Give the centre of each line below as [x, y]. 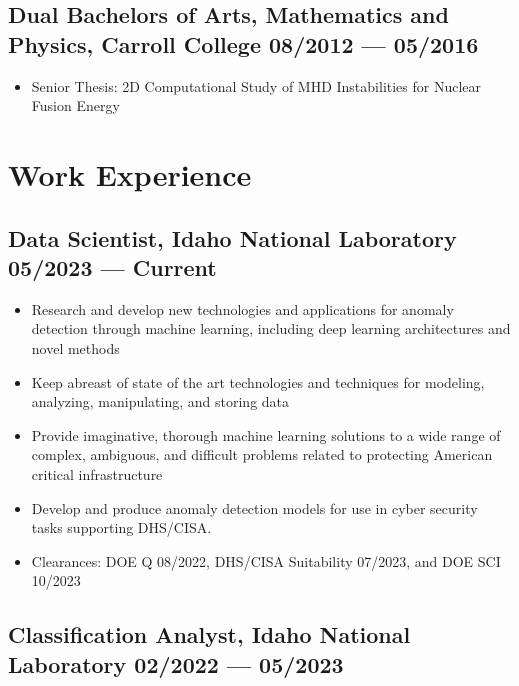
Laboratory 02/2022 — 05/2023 [176, 663]
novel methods [75, 347]
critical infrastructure [97, 473]
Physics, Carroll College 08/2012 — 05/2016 [243, 43]
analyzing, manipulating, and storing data [160, 401]
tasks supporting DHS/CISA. [121, 527]
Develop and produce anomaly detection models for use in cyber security [254, 507]
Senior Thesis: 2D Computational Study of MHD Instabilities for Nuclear [256, 85]
